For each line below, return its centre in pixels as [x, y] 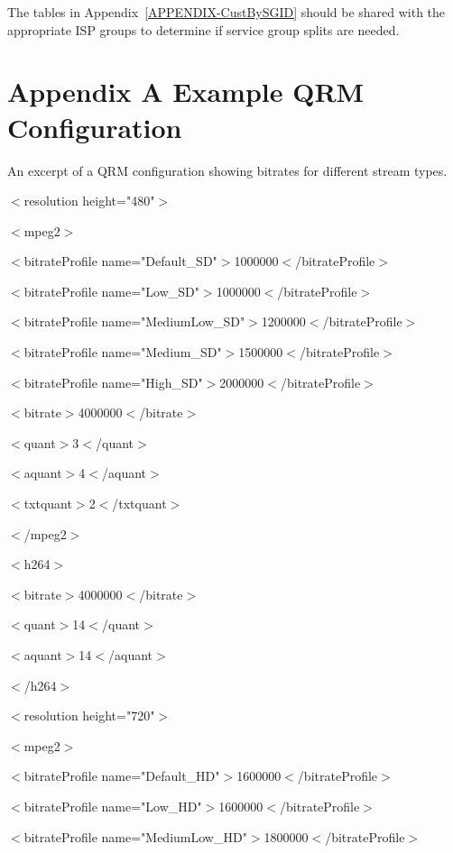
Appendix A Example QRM [186, 92]
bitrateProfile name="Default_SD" [120, 261]
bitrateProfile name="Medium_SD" [123, 352]
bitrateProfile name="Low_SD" [111, 291]
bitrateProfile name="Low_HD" [113, 806]
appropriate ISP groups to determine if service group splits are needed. [203, 29]
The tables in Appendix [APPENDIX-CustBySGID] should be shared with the [226, 12]
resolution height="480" [89, 201]
